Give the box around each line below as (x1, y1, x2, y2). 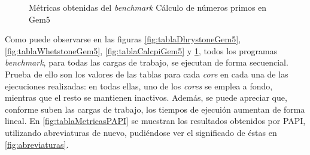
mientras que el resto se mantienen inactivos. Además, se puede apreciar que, (5, 91, 287, 104)
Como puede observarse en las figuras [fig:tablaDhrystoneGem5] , (5, 33, 241, 45)
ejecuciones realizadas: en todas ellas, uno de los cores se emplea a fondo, (5, 79, 273, 92)
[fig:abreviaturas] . (5, 138, 69, 150)
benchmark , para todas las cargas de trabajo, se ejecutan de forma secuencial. (5, 56, 288, 69)
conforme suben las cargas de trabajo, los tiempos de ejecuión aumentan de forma (5, 103, 305, 115)
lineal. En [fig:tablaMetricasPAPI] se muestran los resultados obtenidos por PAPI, (5, 114, 306, 127)
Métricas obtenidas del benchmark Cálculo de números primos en (29, 1, 267, 13)
